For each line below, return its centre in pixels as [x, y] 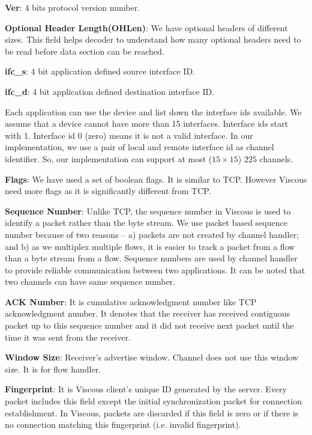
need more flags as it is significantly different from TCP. [108, 191]
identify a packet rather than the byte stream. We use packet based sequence [146, 223]
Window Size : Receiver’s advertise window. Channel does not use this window [152, 357]
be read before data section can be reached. [85, 51]
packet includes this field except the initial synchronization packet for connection [153, 401]
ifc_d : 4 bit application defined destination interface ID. [110, 91]
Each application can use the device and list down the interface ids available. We [153, 111]
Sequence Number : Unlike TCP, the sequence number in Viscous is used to [148, 211]
